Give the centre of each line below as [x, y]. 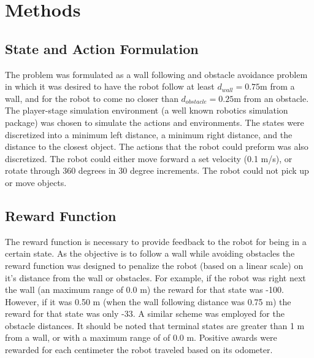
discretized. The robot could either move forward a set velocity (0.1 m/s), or [149, 158]
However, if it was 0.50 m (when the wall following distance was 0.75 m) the [148, 301]
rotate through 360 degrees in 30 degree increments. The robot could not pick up [157, 170]
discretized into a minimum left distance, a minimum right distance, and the [149, 134]
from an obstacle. [276, 98]
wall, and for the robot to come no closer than [92, 98]
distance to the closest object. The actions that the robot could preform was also [157, 146]
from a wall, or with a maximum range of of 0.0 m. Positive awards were [141, 337]
